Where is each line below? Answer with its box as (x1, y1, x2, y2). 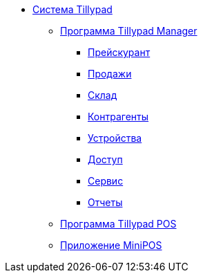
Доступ (88, 154, 123, 165)
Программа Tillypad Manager (60, 25, 197, 37)
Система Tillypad (32, 3, 113, 15)
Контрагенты (88, 111, 149, 122)
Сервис (88, 175, 124, 187)
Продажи (88, 68, 132, 80)
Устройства (88, 132, 142, 144)
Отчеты (88, 196, 123, 208)
